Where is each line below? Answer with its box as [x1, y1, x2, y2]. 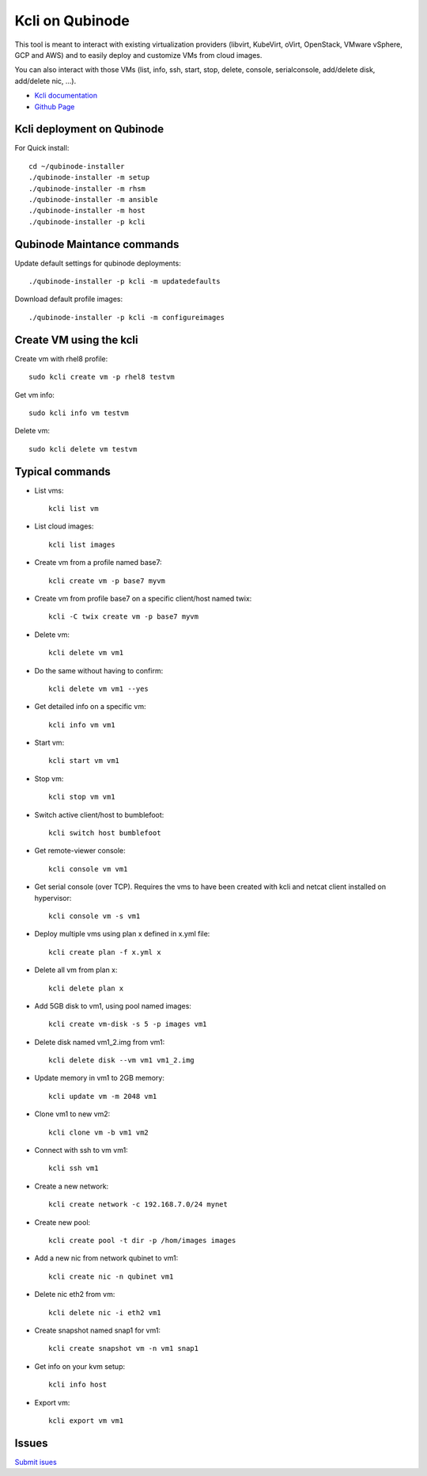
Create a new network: [34, 1181, 109, 1191]
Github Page [34, 101, 75, 111]
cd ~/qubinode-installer [28, 162, 125, 170]
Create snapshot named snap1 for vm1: [34, 1325, 161, 1335]
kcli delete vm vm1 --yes [48, 684, 149, 693]
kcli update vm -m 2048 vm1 [48, 1092, 157, 1100]
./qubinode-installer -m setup [28, 173, 150, 182]
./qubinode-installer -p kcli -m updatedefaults [28, 277, 221, 286]
